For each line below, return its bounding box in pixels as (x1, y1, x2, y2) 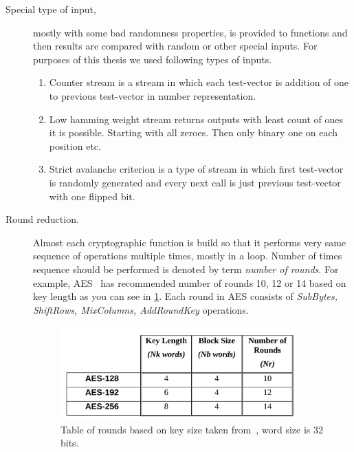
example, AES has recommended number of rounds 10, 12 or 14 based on (33, 275, 346, 290)
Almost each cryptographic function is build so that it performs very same (33, 235, 346, 249)
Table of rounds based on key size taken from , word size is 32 (60, 422, 323, 436)
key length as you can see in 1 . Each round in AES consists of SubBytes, (33, 289, 338, 303)
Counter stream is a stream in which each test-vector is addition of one (49, 75, 349, 89)
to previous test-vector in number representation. (49, 88, 256, 103)
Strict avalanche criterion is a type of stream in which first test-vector (49, 162, 344, 176)
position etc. (49, 138, 101, 153)
